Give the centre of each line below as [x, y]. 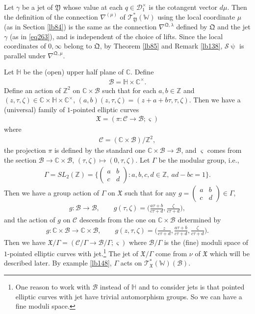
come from [171, 253]
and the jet [234, 27]
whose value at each [93, 7]
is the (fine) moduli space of [206, 242]
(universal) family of [35, 109]
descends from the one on [117, 219]
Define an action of [33, 90]
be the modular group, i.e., [199, 160]
